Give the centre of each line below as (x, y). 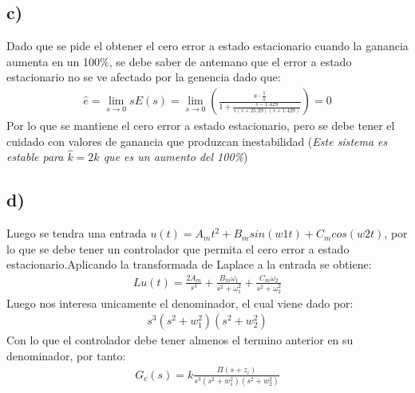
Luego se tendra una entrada (77, 233)
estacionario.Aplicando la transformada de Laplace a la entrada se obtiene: (189, 264)
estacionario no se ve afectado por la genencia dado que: (144, 77)
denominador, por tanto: (66, 355)
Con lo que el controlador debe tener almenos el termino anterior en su (180, 340)
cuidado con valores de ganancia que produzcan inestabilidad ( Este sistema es (197, 141)
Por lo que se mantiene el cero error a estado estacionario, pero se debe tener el (201, 126)
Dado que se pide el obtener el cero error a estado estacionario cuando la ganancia (207, 46)
